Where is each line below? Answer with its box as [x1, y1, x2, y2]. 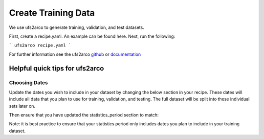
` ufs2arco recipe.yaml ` [9, 43, 71, 48]
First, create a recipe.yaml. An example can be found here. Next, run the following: [9, 33, 176, 39]
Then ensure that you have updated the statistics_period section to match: [9, 112, 159, 118]
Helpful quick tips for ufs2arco [9, 64, 104, 72]
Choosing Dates [9, 79, 48, 86]
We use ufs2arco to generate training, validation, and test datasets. [9, 24, 144, 30]
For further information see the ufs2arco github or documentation [9, 51, 141, 57]
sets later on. [9, 103, 36, 109]
